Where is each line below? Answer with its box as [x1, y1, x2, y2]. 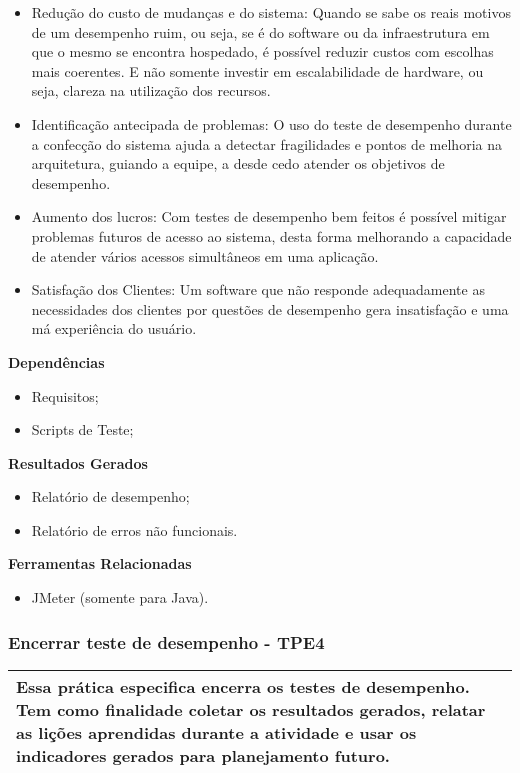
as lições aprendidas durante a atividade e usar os [16, 720, 417, 744]
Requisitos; [31, 385, 99, 406]
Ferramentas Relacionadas [8, 553, 192, 574]
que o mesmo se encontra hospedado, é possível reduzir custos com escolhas [31, 41, 494, 62]
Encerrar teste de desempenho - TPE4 [8, 629, 325, 654]
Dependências [8, 351, 105, 372]
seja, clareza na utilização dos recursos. [31, 80, 271, 101]
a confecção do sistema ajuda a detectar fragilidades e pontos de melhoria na [31, 133, 502, 154]
